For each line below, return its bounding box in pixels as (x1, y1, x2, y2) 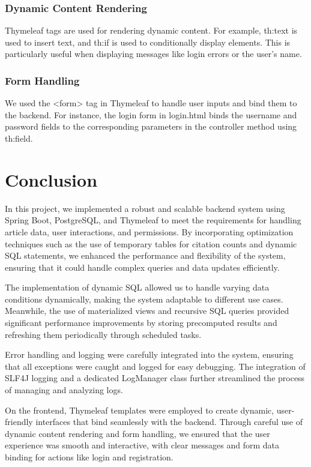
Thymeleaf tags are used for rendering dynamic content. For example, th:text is (5, 24, 298, 37)
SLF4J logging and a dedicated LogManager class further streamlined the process (5, 372, 305, 384)
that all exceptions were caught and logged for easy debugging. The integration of (5, 360, 306, 372)
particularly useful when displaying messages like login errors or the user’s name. (5, 47, 302, 60)
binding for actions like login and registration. (5, 451, 174, 463)
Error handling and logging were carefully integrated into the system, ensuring (5, 348, 294, 361)
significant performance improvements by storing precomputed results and (5, 316, 277, 329)
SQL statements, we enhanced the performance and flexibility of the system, (5, 249, 286, 262)
